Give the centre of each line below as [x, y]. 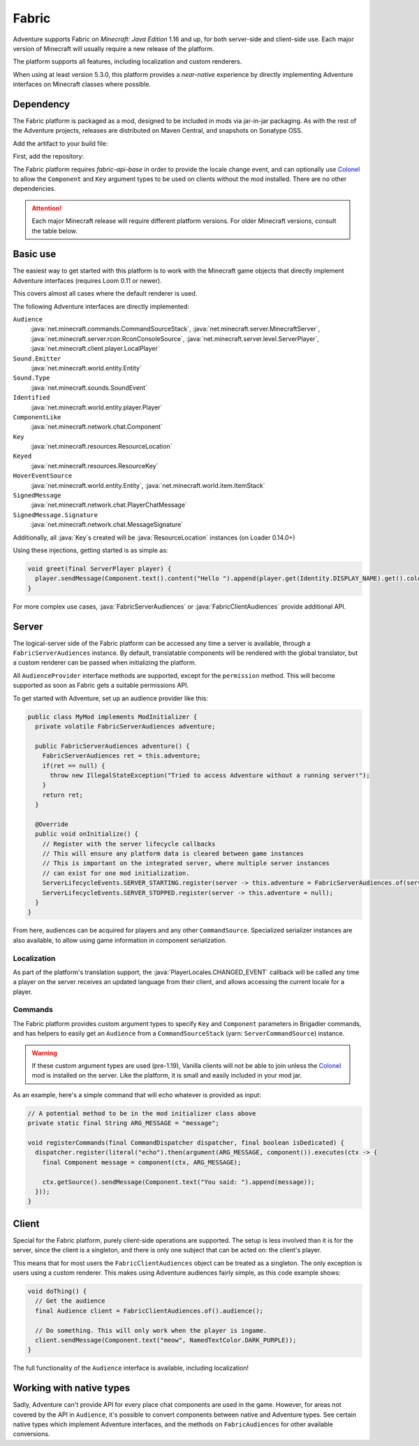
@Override [52, 824]
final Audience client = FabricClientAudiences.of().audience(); [149, 1311]
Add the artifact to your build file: [60, 143]
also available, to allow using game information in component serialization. [120, 940]
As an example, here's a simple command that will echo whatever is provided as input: [137, 1094]
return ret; [63, 795]
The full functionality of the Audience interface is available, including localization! [131, 1368]
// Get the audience [70, 1301]
